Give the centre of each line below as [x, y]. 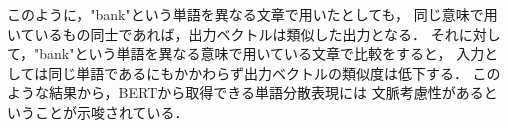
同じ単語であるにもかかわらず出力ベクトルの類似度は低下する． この [274, 72]
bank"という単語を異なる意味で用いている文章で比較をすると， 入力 [262, 53]
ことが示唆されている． [111, 111]
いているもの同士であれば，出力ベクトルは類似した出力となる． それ [233, 33]
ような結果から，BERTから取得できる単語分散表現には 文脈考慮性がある [245, 92]
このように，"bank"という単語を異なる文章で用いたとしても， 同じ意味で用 [252, 14]
